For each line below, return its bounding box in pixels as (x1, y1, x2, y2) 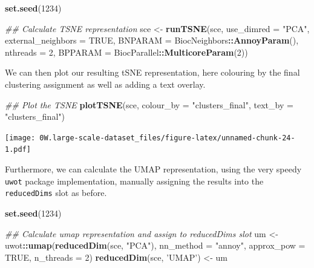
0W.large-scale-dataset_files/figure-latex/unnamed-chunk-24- (39, 133, 295, 142)
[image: (5, 133, 36, 142)
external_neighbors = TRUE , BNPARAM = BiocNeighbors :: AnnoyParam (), (5, 34, 299, 47)
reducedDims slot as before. (5, 186, 107, 199)
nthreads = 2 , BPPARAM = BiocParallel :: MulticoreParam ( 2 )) (5, 45, 248, 58)
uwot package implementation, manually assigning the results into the (5, 174, 264, 187)
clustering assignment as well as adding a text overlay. (5, 77, 206, 90)
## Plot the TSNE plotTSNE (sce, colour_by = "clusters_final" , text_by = (5, 98, 293, 111)
